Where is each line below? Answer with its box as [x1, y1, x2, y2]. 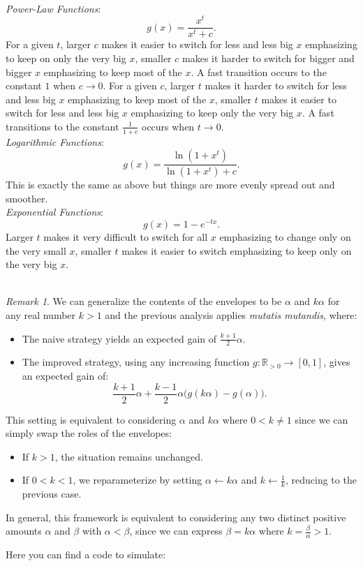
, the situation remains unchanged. [54, 449, 203, 463]
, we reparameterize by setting [73, 472, 202, 487]
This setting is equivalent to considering [6, 412, 177, 426]
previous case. [22, 486, 82, 501]
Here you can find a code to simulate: [6, 547, 166, 562]
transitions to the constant [6, 119, 119, 133]
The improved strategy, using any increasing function [22, 355, 250, 369]
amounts [6, 523, 42, 538]
